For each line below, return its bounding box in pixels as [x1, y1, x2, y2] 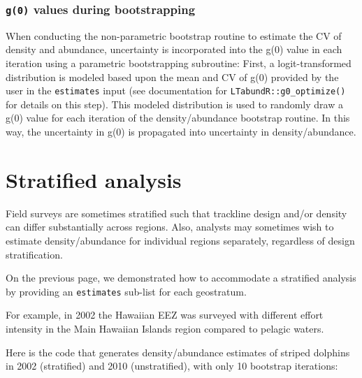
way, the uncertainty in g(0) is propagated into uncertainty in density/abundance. [6, 124, 356, 138]
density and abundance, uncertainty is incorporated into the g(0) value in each [6, 42, 342, 57]
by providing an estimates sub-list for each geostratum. [6, 284, 247, 298]
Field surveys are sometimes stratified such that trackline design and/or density [6, 205, 347, 220]
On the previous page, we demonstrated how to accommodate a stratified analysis [6, 270, 356, 285]
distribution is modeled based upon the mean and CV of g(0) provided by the [6, 69, 339, 84]
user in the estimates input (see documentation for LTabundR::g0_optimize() [6, 83, 346, 98]
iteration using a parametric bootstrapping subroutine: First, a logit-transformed [6, 55, 352, 70]
